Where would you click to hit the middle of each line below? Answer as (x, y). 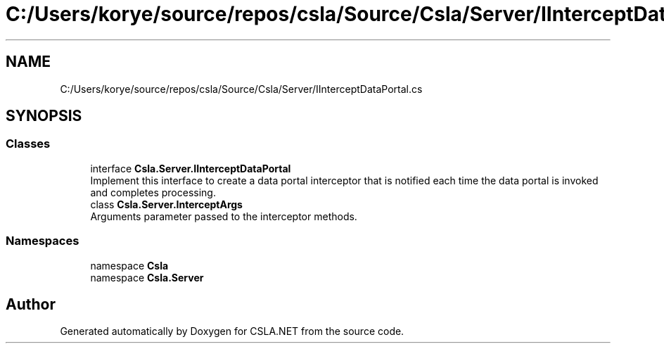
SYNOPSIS (44, 116)
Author (31, 304)
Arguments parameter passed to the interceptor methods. (224, 216)
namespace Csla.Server (147, 277)
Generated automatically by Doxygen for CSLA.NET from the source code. (232, 331)
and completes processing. (153, 192)
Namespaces (43, 241)
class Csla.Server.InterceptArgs (166, 204)
